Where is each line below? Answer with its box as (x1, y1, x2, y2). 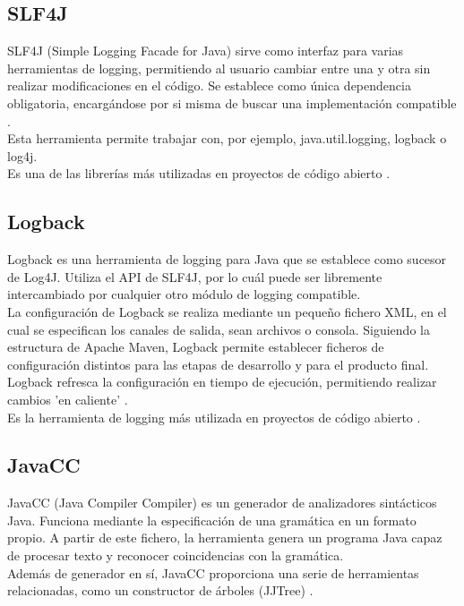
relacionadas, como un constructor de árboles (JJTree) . (7, 581, 314, 600)
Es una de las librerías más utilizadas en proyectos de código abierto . (7, 164, 391, 183)
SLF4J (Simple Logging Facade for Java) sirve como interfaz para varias (7, 41, 404, 60)
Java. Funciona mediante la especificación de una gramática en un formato (7, 510, 417, 529)
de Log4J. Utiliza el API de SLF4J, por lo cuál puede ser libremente (7, 267, 382, 286)
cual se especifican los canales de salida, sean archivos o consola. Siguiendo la (7, 320, 430, 338)
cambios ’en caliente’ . (7, 389, 128, 408)
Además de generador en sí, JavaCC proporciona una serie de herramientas (7, 563, 419, 582)
